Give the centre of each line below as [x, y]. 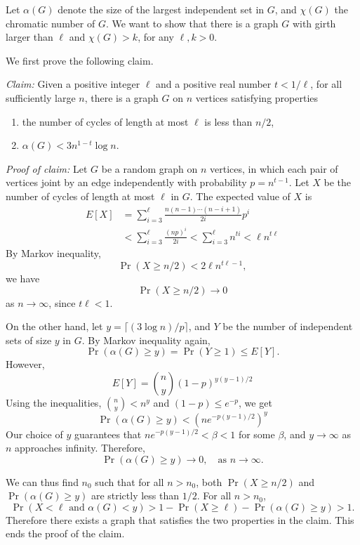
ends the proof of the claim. [65, 533]
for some [256, 434]
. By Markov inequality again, [146, 340]
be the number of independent [288, 326]
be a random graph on [149, 168]
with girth [314, 23]
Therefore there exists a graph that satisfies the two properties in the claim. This [180, 519]
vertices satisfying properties [257, 97]
